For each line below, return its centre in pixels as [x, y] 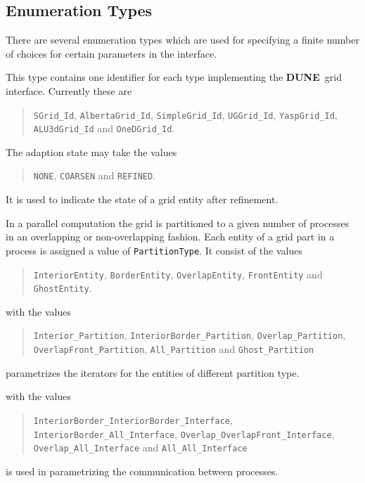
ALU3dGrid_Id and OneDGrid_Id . [104, 128]
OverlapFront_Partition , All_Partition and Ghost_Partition [174, 349]
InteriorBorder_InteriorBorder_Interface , [133, 419]
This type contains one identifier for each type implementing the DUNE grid [174, 77]
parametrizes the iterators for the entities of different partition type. [153, 372]
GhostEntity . [63, 288]
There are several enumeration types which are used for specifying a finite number [183, 40]
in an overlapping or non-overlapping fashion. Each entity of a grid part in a [170, 237]
